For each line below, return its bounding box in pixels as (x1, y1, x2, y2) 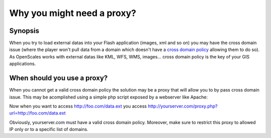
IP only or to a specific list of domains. (9, 126, 89, 132)
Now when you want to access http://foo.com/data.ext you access (9, 103, 147, 109)
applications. (9, 60, 36, 67)
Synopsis (9, 26, 40, 35)
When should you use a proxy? (9, 74, 108, 82)
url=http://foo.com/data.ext (9, 110, 66, 116)
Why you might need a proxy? (9, 7, 137, 18)
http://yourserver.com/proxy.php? (148, 103, 218, 109)
